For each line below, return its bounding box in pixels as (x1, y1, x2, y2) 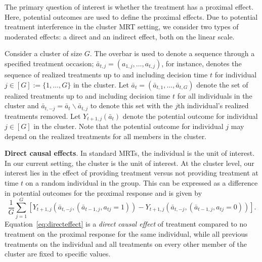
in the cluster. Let (73, 79, 129, 90)
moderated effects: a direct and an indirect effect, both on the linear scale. (5, 31, 235, 41)
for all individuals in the (177, 90, 252, 101)
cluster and (5, 100, 39, 111)
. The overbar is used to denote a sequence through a (90, 48, 255, 59)
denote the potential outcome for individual (122, 110, 258, 121)
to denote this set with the (90, 100, 173, 111)
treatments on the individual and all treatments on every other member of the (5, 238, 247, 249)
